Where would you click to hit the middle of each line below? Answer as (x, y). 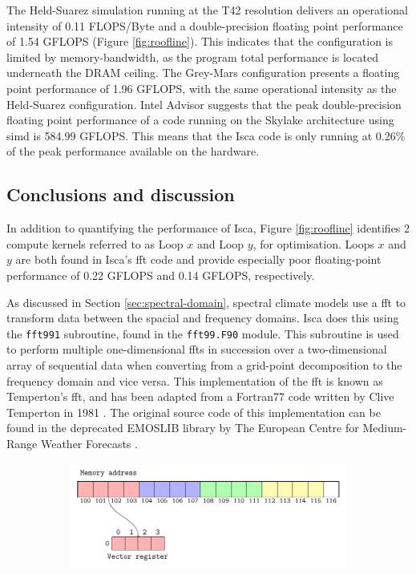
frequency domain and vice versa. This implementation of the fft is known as (195, 380)
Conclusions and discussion (121, 194)
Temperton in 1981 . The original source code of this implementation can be (194, 412)
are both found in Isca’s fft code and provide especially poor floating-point (198, 259)
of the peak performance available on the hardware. (133, 151)
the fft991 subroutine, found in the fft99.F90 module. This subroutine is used (203, 333)
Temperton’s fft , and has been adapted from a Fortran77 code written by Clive (200, 396)
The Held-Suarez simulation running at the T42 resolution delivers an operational (207, 10)
